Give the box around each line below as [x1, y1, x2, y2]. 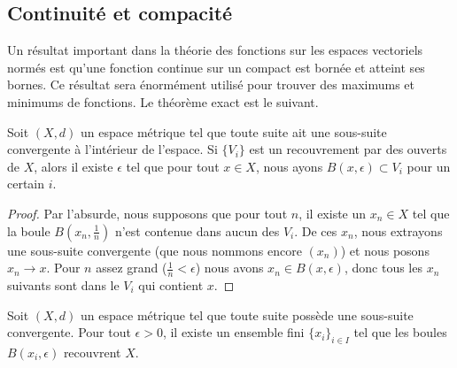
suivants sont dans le [7, 275, 120, 294]
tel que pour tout [126, 157, 220, 175]
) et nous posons [340, 241, 430, 259]
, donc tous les [344, 258, 422, 277]
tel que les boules [353, 323, 447, 341]
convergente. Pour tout [7, 323, 131, 341]
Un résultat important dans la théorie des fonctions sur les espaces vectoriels [7, 41, 423, 59]
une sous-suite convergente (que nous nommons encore [7, 241, 302, 259]
